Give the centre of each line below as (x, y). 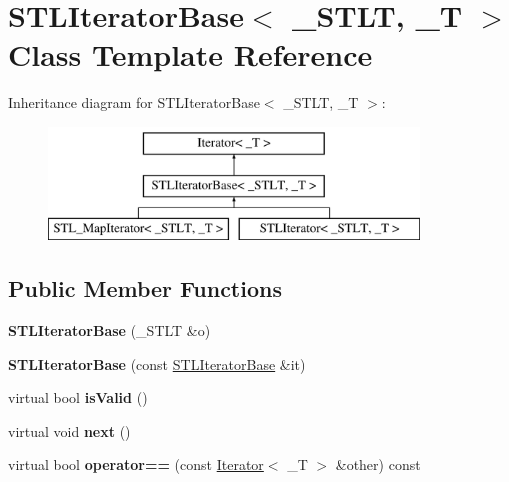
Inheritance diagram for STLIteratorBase (134, 102)
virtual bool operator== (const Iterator (136, 464)
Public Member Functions (145, 288)
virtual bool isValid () (78, 397)
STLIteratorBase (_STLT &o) (109, 330)
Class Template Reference (190, 54)
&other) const (378, 464)
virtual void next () (69, 430)
